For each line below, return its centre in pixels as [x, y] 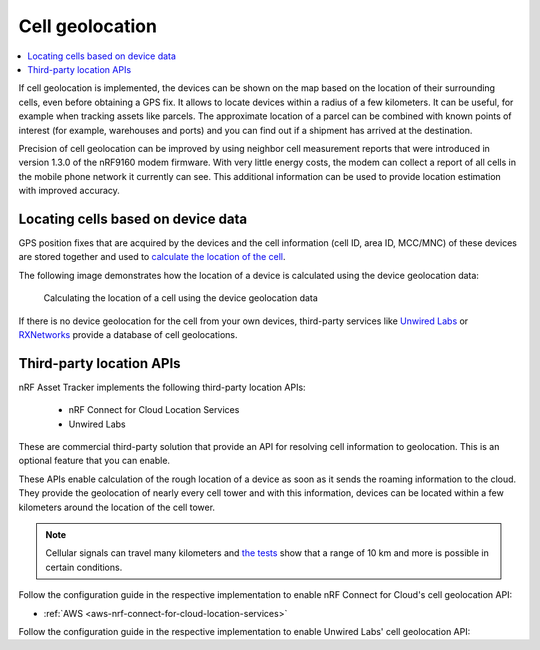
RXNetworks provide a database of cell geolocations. [128, 334]
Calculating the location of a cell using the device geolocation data [181, 298]
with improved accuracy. [69, 191]
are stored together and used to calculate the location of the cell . [152, 257]
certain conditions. [84, 567]
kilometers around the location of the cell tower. [116, 507]
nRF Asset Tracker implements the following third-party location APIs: [162, 387]
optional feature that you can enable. [94, 461]
